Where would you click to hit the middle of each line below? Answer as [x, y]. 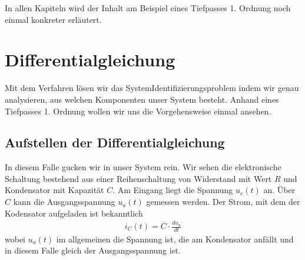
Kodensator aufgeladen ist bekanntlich [74, 213]
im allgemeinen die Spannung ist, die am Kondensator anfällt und [175, 239]
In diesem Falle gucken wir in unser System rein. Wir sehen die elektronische [143, 167]
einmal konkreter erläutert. [53, 19]
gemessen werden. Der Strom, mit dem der [223, 202]
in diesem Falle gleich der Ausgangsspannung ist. [93, 250]
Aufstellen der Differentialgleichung [115, 142]
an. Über [279, 190]
